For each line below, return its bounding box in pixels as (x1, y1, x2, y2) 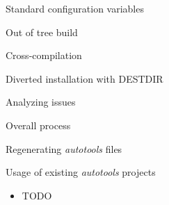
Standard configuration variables (6, 1, 144, 15)
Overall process (6, 117, 71, 132)
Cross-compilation (6, 48, 82, 63)
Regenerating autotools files (6, 141, 122, 156)
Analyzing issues (6, 95, 76, 109)
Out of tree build (6, 24, 78, 39)
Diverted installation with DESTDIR (6, 71, 163, 85)
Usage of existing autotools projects (6, 165, 156, 179)
